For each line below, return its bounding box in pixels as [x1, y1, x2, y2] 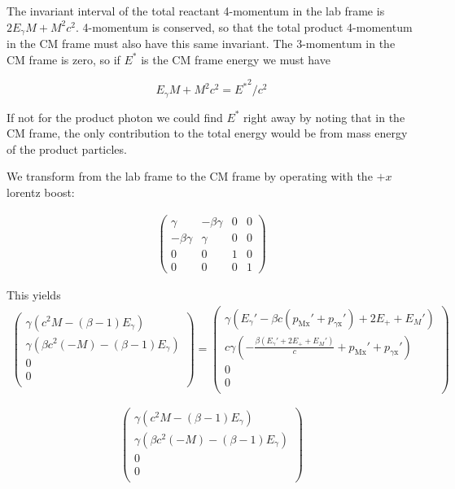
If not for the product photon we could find [7, 108, 223, 125]
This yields [7, 286, 61, 303]
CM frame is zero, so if [7, 50, 120, 68]
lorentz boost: [7, 184, 75, 201]
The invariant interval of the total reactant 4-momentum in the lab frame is [7, 2, 385, 19]
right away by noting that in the [243, 108, 405, 125]
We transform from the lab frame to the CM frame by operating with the [7, 168, 373, 185]
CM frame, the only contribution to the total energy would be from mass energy [7, 124, 408, 142]
